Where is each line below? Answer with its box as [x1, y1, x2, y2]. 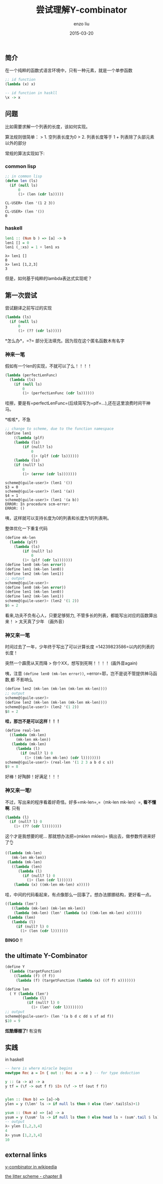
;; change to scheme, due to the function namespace [5, 426, 114, 431]
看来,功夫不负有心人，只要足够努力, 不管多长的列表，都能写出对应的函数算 [5, 612, 154, 618]
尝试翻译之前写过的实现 [5, 305, 52, 311]
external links [5, 1151, 47, 1159]
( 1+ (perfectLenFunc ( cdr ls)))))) [22, 391, 95, 396]
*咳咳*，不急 [5, 417, 31, 422]
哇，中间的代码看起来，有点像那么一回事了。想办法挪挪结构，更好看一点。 [5, 892, 154, 898]
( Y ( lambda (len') [9, 991, 49, 996]
